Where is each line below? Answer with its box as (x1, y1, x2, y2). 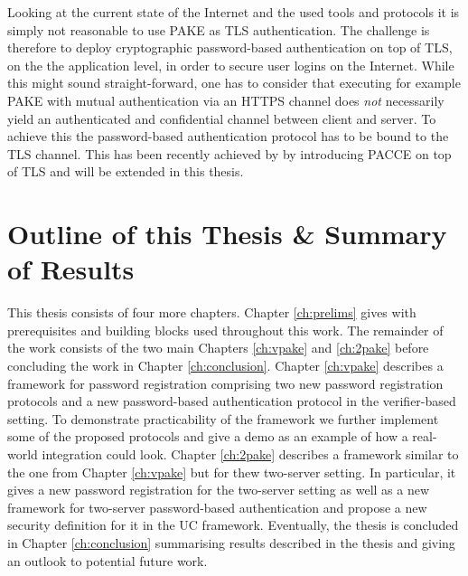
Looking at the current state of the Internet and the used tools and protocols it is (7, 3, 460, 21)
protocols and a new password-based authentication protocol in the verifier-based (7, 392, 456, 411)
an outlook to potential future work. (7, 551, 208, 570)
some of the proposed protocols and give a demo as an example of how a (7, 427, 408, 446)
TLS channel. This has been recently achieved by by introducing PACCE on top (7, 144, 452, 163)
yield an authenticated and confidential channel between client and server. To (7, 109, 436, 127)
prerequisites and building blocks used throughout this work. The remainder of (7, 320, 444, 339)
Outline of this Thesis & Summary (7, 215, 447, 252)
